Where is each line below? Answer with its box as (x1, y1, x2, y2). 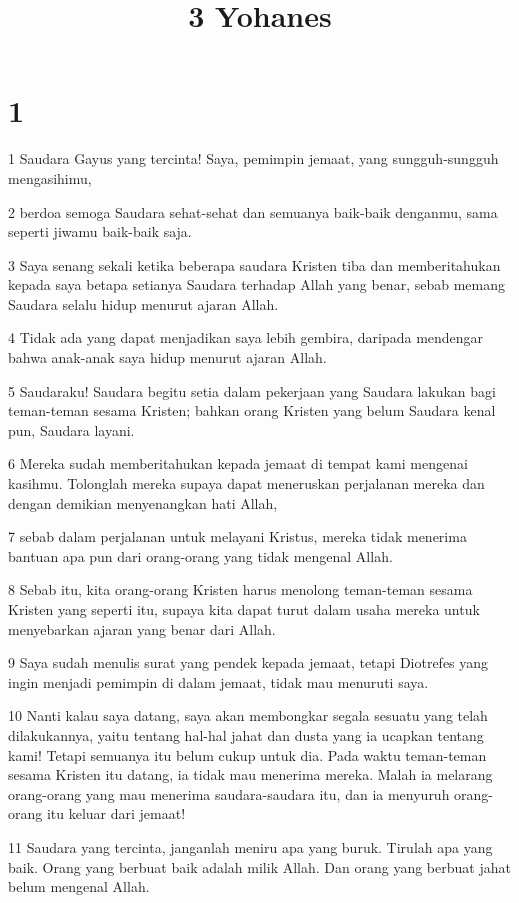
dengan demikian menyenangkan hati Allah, (8, 492, 278, 513)
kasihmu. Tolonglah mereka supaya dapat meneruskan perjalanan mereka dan (8, 473, 485, 494)
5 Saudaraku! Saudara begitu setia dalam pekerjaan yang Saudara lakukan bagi (8, 380, 496, 401)
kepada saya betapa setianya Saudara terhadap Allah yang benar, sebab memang (8, 274, 505, 295)
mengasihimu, (8, 167, 92, 188)
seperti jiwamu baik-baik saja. (8, 221, 192, 242)
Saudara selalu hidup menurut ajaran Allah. (8, 293, 279, 314)
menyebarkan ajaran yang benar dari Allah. (8, 618, 276, 639)
